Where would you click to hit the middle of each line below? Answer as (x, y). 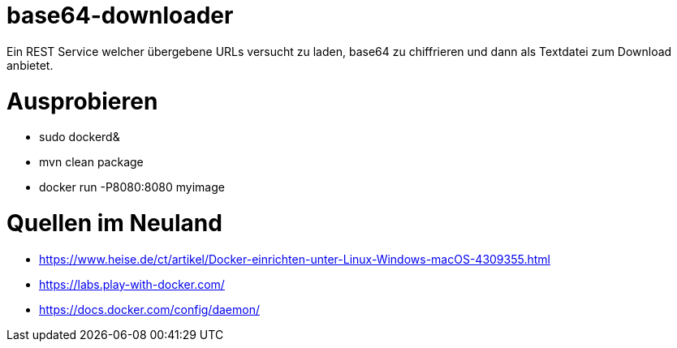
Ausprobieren (82, 101)
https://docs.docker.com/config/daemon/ (149, 309)
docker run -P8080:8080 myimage (132, 187)
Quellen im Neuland (114, 223)
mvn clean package (91, 162)
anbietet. (30, 65)
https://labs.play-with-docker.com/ (132, 284)
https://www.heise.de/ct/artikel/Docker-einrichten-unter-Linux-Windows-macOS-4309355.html (295, 259)
